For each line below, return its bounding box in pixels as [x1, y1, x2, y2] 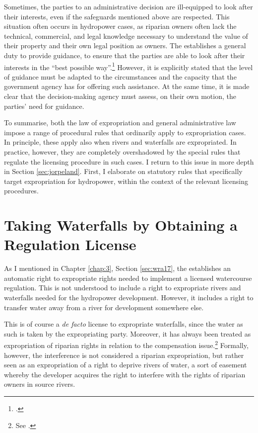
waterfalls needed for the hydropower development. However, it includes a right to [4, 292, 254, 303]
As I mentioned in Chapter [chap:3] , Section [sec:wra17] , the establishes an [4, 263, 231, 273]
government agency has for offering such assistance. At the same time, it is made [4, 81, 250, 91]
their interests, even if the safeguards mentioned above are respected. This [4, 11, 230, 21]
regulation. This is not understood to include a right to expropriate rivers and [4, 282, 241, 293]
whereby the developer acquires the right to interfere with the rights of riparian [4, 369, 246, 379]
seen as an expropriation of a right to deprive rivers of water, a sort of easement [4, 359, 247, 370]
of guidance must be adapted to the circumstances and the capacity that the [4, 71, 237, 82]
